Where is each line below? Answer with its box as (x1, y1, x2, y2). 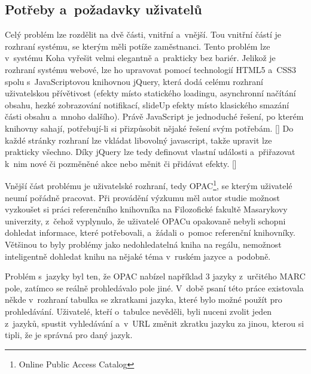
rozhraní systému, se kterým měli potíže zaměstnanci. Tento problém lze (5, 39, 270, 52)
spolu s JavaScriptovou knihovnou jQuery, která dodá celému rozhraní (5, 75, 263, 87)
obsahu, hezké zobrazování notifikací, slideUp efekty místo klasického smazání (5, 98, 289, 111)
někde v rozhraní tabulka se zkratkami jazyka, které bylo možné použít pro (5, 293, 282, 306)
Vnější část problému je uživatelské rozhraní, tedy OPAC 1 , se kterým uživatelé (5, 178, 292, 191)
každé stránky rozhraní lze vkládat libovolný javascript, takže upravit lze (5, 133, 272, 146)
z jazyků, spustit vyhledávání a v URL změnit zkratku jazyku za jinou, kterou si (5, 317, 304, 329)
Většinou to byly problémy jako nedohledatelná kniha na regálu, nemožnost (5, 238, 282, 250)
